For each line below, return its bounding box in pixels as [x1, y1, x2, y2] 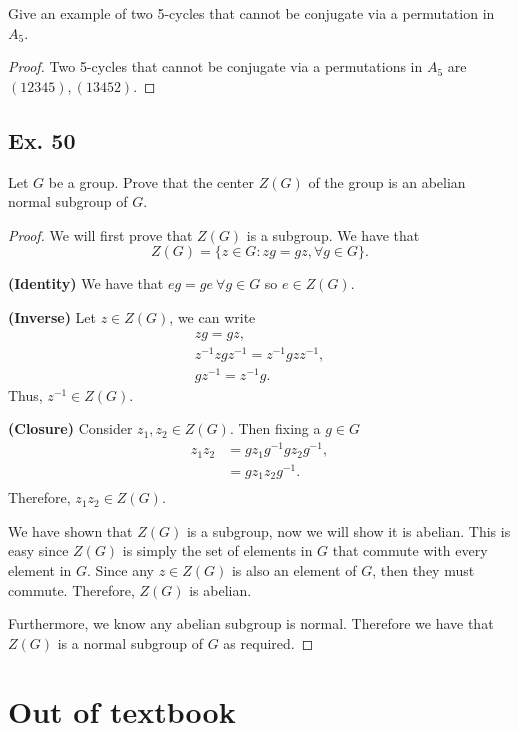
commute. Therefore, [8, 579, 135, 600]
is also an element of [231, 559, 357, 580]
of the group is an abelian [308, 171, 466, 192]
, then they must [372, 559, 475, 580]
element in [8, 559, 72, 580]
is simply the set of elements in [122, 540, 313, 561]
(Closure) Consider [8, 418, 133, 439]
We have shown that [8, 520, 133, 541]
